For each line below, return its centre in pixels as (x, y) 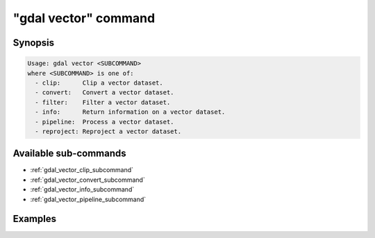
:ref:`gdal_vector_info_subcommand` (82, 189)
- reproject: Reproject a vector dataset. (108, 131)
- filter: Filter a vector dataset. (103, 102)
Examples (35, 219)
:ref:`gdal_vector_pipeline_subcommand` (88, 199)
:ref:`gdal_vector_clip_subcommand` (82, 170)
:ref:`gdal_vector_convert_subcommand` (87, 180)
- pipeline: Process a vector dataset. (105, 122)
